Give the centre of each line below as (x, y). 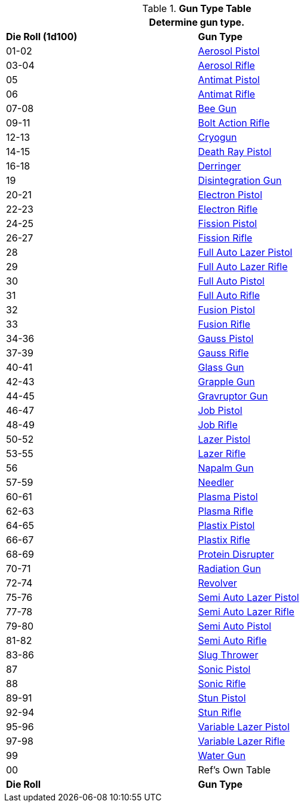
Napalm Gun (226, 468)
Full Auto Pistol (231, 281)
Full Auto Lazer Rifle (243, 267)
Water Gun (222, 755)
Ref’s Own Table (234, 770)
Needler (216, 482)
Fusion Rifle (224, 324)
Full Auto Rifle (229, 295)
